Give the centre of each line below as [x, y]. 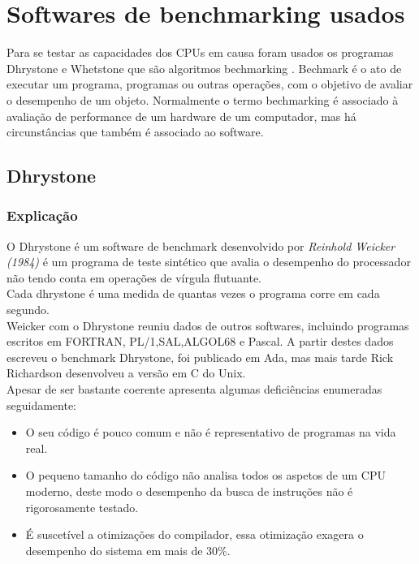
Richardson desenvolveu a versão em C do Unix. [126, 373]
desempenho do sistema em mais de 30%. [128, 550]
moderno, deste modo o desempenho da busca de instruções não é [189, 491]
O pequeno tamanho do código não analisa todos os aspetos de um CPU [205, 475]
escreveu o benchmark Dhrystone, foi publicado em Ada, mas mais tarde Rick [200, 357]
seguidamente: [42, 405]
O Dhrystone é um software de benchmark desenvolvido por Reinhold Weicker [201, 245]
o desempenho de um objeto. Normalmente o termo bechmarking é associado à [203, 99]
